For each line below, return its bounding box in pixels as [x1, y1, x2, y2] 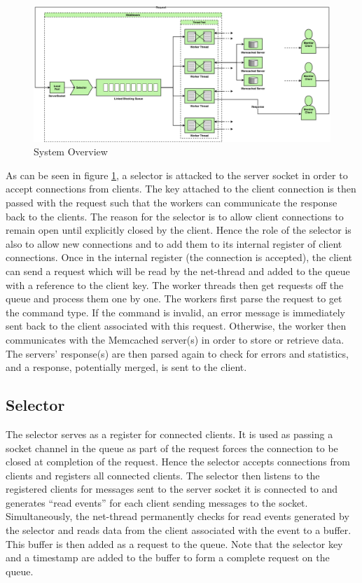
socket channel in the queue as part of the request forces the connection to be [6, 440, 338, 455]
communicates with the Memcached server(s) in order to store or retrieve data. [6, 332, 344, 346]
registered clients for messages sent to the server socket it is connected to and [6, 482, 338, 496]
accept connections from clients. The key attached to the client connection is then [6, 181, 356, 196]
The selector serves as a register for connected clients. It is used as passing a [6, 426, 333, 441]
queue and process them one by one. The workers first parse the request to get [6, 291, 342, 306]
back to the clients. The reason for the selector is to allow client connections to [6, 209, 344, 223]
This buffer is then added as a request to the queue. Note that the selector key [6, 536, 343, 551]
